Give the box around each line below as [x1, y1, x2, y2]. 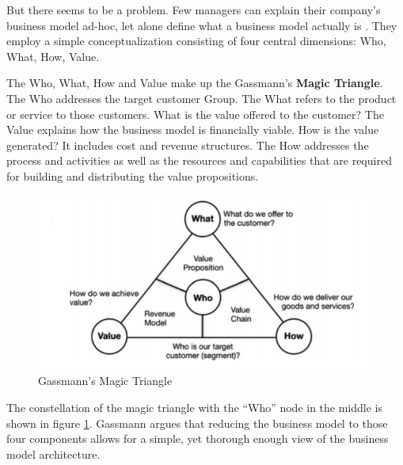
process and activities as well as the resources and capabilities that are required [6, 152, 392, 169]
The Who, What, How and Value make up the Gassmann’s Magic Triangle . [6, 74, 383, 91]
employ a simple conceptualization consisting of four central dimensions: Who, [6, 32, 386, 49]
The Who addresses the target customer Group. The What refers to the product [6, 90, 397, 106]
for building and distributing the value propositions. [6, 167, 259, 184]
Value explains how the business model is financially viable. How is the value [6, 121, 379, 138]
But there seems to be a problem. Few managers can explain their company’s [6, 2, 381, 17]
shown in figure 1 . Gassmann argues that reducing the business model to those [6, 414, 388, 431]
